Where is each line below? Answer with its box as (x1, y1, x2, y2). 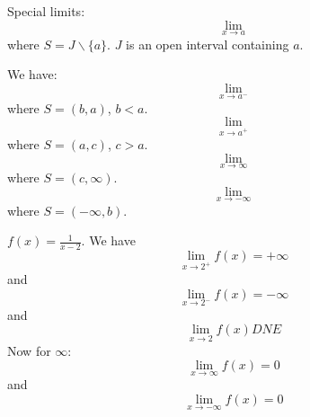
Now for (7, 341, 51, 359)
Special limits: (7, 2, 85, 20)
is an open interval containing (126, 34, 289, 53)
